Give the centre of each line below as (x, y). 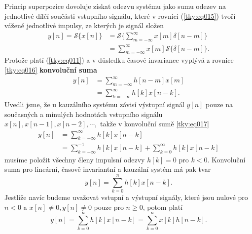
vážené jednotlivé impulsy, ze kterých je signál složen (84, 25)
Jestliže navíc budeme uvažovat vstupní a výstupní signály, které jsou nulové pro (126, 197)
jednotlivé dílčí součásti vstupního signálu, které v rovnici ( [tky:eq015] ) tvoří (120, 16)
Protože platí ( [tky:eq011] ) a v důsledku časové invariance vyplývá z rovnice (119, 60)
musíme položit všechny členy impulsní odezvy (75, 159)
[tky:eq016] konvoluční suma (51, 70)
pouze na (219, 104)
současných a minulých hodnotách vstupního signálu (84, 114)
